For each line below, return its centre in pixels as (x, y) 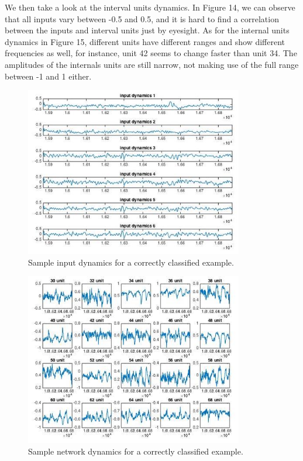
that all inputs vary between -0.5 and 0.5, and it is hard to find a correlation (142, 18)
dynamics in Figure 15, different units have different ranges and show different (145, 41)
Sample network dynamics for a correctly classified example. (136, 451)
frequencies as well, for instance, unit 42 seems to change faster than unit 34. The (151, 53)
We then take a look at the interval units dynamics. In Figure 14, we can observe (150, 7)
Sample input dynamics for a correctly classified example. (131, 262)
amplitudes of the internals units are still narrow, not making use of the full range (152, 64)
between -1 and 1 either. (48, 76)
